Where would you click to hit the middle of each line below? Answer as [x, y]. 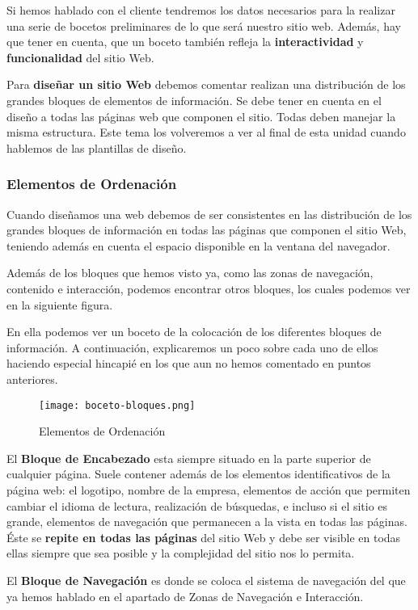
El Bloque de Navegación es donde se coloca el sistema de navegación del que [206, 580]
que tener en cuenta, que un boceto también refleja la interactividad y [185, 42]
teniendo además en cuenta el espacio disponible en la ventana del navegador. [198, 245]
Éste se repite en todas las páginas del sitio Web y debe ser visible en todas [204, 537]
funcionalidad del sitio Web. [80, 57]
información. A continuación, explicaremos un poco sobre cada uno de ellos [192, 347]
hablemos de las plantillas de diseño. [97, 147]
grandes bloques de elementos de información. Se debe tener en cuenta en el [194, 100]
